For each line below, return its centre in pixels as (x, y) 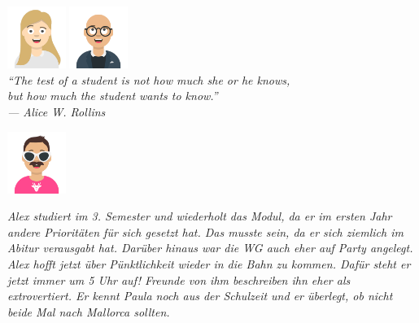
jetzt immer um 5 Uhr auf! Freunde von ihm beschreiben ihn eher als (179, 279)
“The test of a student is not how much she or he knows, (149, 79)
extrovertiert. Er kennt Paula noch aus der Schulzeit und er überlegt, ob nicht (200, 296)
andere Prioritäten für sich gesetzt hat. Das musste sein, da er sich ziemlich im (205, 231)
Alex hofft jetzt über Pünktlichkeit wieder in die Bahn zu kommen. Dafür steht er (209, 264)
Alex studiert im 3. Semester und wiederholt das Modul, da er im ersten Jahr (200, 216)
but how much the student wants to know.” (113, 96)
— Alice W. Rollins (57, 111)
